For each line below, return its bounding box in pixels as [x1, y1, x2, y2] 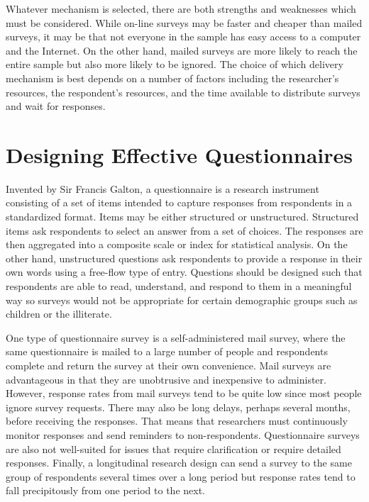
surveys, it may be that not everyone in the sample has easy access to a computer [6, 29, 361, 44]
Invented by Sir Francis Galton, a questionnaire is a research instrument [6, 181, 319, 196]
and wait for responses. [6, 99, 106, 113]
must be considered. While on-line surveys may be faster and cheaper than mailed [6, 15, 363, 30]
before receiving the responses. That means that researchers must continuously [6, 413, 348, 428]
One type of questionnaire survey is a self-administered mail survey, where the [6, 330, 346, 345]
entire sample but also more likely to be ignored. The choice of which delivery [6, 57, 343, 72]
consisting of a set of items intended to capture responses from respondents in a [6, 195, 353, 210]
